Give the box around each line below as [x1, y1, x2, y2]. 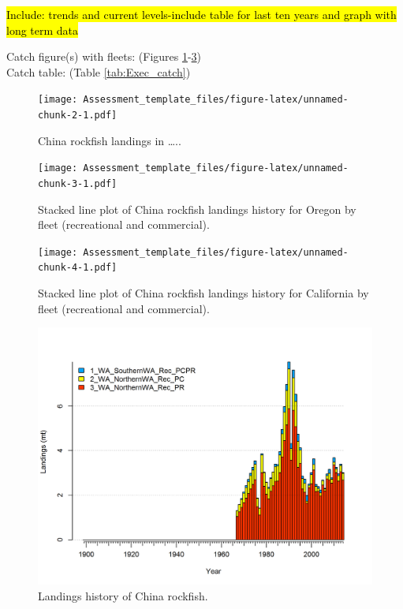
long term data [6, 21, 79, 38]
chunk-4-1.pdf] [38, 262, 118, 274]
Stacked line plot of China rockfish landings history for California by [38, 285, 369, 301]
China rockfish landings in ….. [38, 132, 181, 148]
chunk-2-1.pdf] [38, 110, 118, 121]
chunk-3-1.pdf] [38, 177, 118, 189]
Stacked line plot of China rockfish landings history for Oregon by [38, 200, 356, 217]
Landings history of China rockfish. [38, 587, 208, 603]
